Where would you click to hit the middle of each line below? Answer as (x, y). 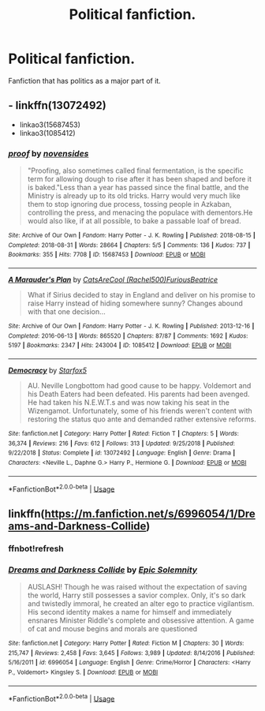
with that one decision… (67, 312)
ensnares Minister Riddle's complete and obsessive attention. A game (141, 620)
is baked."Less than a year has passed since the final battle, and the (138, 188)
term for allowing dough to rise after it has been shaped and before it (140, 179)
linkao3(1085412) (48, 133)
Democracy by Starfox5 (47, 370)
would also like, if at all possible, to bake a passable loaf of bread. (134, 221)
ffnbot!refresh (36, 548)
